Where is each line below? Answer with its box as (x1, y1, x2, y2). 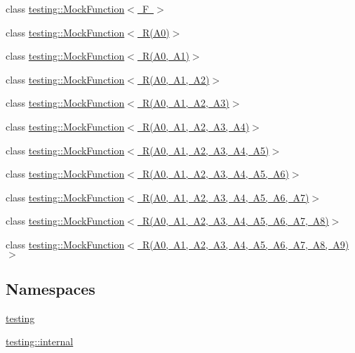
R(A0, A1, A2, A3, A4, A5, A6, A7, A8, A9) (142, 237, 349, 251)
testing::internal (6, 334, 74, 349)
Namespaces (6, 277, 95, 299)
